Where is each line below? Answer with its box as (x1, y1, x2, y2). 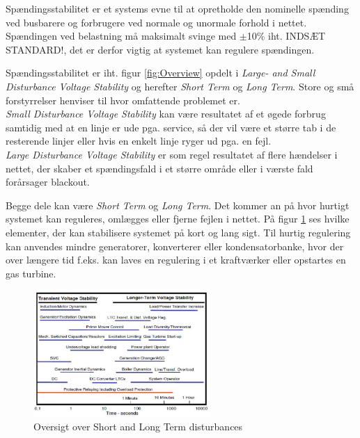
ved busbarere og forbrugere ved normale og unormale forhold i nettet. (6, 15, 307, 29)
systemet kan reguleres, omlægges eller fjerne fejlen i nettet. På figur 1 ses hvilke (6, 211, 350, 226)
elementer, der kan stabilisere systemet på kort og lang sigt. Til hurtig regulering (6, 225, 351, 239)
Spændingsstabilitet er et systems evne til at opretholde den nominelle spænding (6, 1, 349, 15)
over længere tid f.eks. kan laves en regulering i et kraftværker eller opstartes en (6, 252, 346, 267)
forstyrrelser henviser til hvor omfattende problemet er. (6, 92, 240, 107)
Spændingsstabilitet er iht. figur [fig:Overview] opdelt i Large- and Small (6, 65, 315, 80)
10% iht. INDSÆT (246, 29, 326, 43)
